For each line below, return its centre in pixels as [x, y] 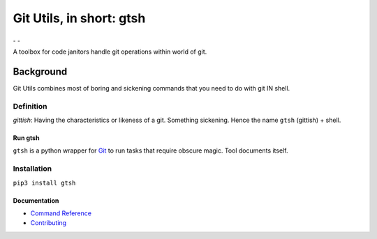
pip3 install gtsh [44, 183]
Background [40, 71]
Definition [30, 106]
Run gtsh [26, 138]
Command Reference [61, 213]
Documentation [36, 200]
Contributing [48, 223]
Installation [32, 169]
